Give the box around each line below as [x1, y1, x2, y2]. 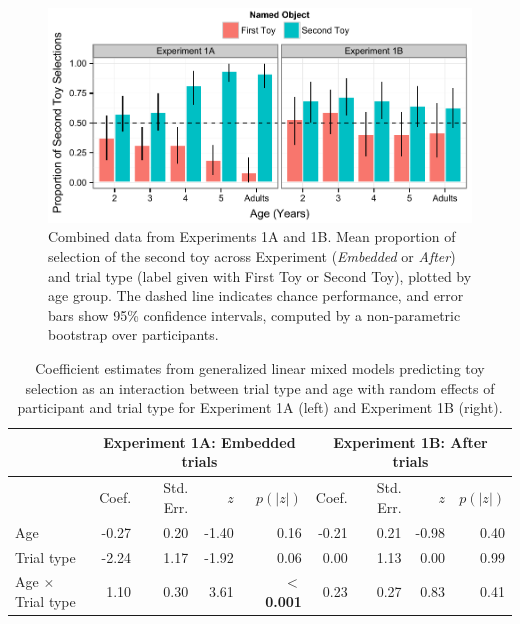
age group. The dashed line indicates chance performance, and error [48, 285, 464, 306]
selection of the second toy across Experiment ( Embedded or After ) [48, 246, 456, 267]
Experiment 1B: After [333, 431, 488, 452]
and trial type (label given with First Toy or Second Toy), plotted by [48, 265, 472, 286]
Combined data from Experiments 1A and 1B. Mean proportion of [48, 226, 456, 247]
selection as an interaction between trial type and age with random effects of [25, 377, 495, 398]
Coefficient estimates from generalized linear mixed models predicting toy [35, 358, 485, 379]
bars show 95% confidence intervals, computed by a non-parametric [48, 304, 461, 325]
